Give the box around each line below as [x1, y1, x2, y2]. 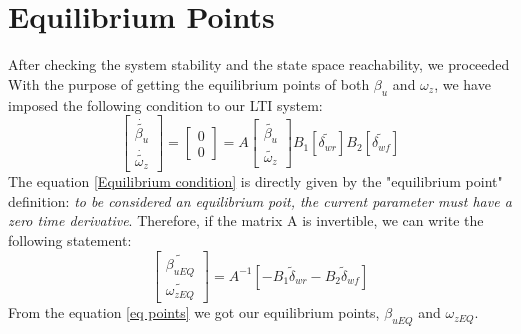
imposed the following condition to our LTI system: [8, 94, 323, 115]
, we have [434, 73, 491, 94]
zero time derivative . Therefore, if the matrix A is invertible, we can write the [8, 210, 484, 231]
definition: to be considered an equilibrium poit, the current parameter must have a [8, 190, 512, 211]
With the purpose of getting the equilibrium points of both [8, 73, 370, 94]
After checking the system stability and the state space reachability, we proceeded [8, 54, 510, 75]
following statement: [8, 230, 132, 251]
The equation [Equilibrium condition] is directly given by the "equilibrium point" [8, 171, 503, 192]
